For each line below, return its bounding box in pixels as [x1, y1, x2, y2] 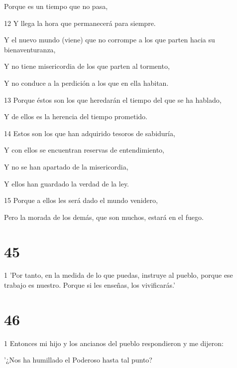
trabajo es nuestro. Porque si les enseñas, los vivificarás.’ [4, 280, 175, 290]
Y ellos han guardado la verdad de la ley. [4, 178, 129, 188]
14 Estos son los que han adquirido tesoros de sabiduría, [4, 128, 175, 138]
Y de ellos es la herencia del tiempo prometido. [4, 111, 147, 122]
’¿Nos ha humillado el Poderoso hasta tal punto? [4, 355, 152, 365]
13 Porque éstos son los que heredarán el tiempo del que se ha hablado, [4, 94, 222, 105]
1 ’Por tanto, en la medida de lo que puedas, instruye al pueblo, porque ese [4, 270, 233, 280]
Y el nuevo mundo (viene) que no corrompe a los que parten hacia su [4, 34, 215, 45]
